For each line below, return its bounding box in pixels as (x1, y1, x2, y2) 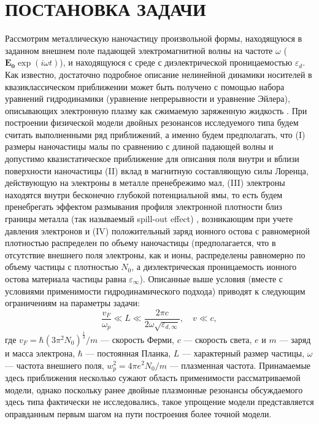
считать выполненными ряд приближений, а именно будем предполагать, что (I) (5, 128, 306, 141)
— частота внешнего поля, (5, 358, 104, 371)
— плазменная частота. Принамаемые (169, 358, 311, 371)
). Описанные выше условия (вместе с (139, 272, 283, 285)
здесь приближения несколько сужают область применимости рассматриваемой (5, 371, 301, 384)
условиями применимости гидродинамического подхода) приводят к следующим (5, 284, 306, 297)
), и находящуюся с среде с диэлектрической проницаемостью (60, 56, 293, 69)
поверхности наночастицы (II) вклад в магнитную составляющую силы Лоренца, (5, 164, 309, 177)
